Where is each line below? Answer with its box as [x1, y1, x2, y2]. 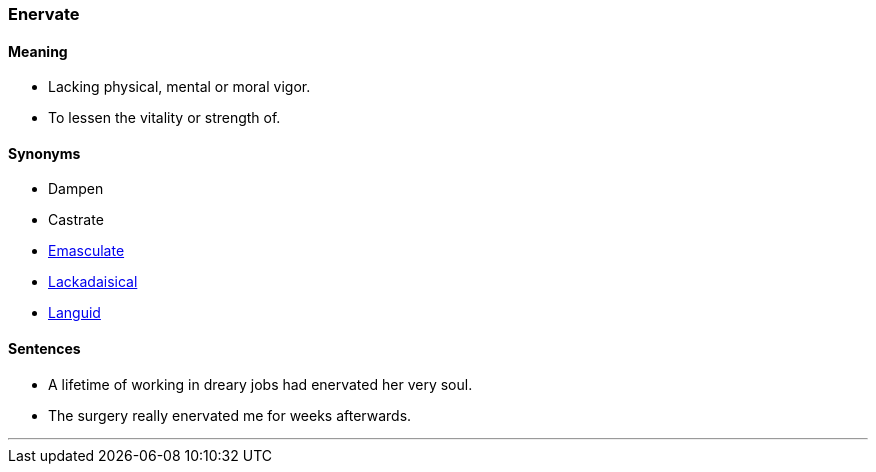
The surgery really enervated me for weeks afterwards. [48, 406, 412, 424]
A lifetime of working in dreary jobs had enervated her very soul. [48, 375, 473, 393]
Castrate [48, 211, 104, 229]
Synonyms [8, 144, 81, 162]
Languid [48, 304, 101, 322]
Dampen [48, 180, 104, 198]
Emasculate [48, 242, 125, 260]
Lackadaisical [48, 273, 138, 291]
